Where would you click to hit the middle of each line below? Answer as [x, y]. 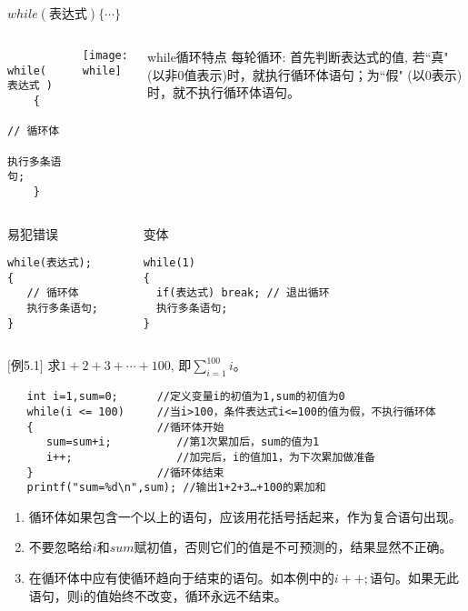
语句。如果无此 [414, 578]
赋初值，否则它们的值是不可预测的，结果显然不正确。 [293, 547]
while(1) [169, 263]
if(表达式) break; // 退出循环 [243, 293]
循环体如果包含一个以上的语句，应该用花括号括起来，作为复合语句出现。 [245, 516]
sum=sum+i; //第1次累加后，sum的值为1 [183, 442]
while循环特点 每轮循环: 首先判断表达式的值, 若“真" [298, 56]
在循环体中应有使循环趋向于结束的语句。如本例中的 [181, 578]
